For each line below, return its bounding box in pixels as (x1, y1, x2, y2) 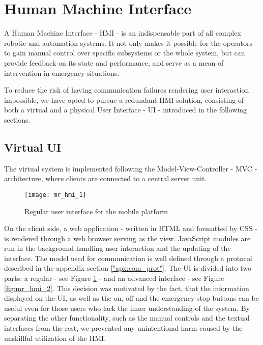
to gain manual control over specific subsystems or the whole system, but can (4, 47, 245, 58)
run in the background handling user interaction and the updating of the (4, 243, 231, 253)
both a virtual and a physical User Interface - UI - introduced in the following (4, 104, 247, 115)
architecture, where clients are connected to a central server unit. (4, 173, 207, 184)
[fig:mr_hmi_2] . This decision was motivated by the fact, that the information (4, 282, 249, 293)
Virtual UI (4, 139, 61, 155)
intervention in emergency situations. (4, 67, 120, 78)
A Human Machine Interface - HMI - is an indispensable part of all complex (4, 27, 241, 38)
